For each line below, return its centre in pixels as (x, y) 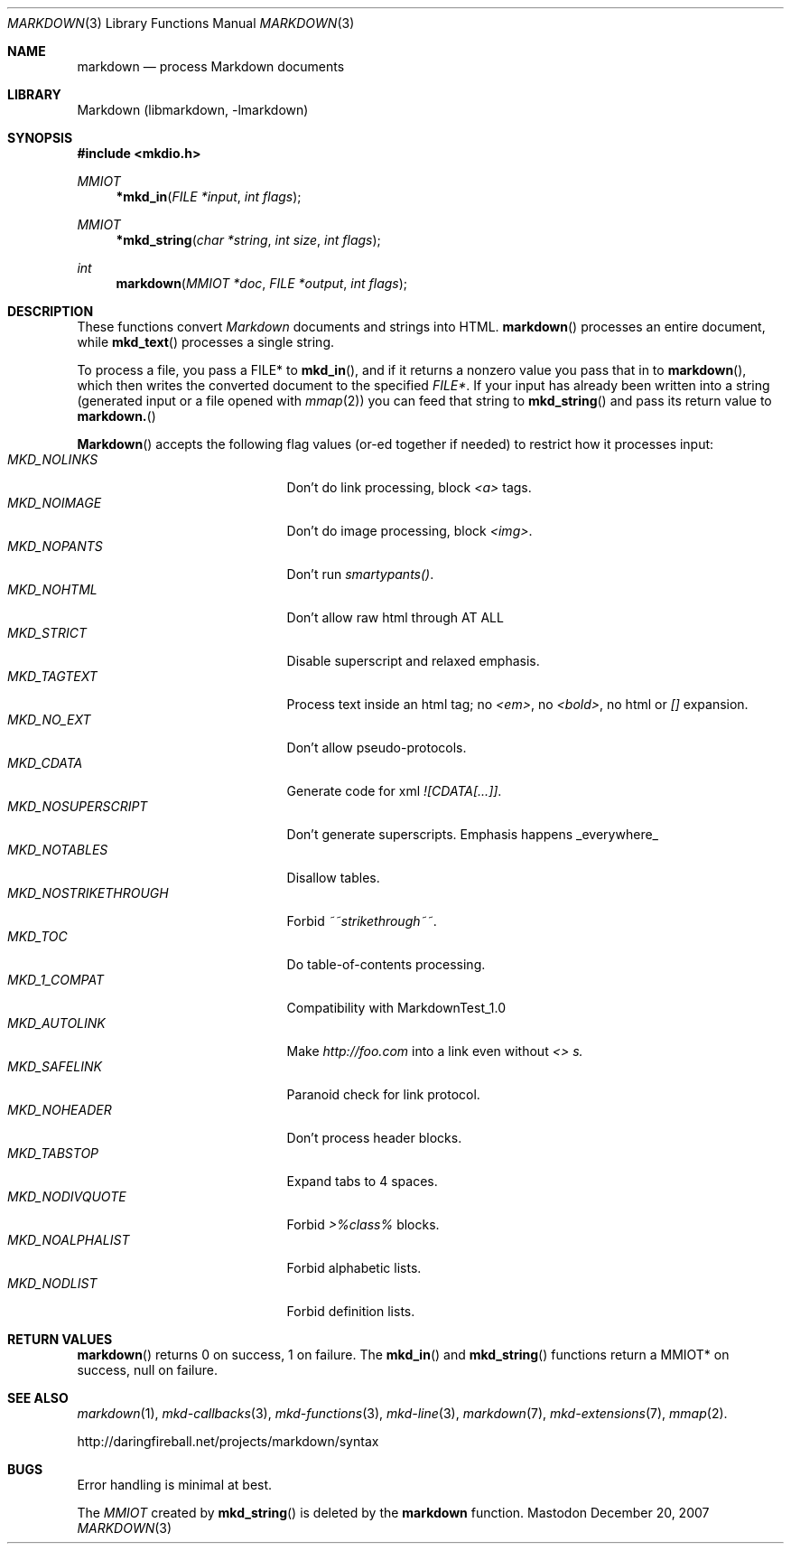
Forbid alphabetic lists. (354, 1268)
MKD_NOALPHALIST (69, 1240)
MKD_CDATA (45, 763)
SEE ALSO (38, 1398)
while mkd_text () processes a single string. (206, 342)
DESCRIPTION (51, 311)
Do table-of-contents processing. (386, 964)
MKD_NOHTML (52, 589)
